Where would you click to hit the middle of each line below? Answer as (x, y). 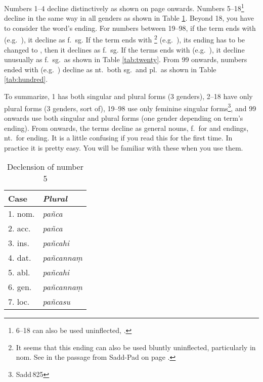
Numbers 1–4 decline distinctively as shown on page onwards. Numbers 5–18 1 (124, 7)
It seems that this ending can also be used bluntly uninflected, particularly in (136, 347)
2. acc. (19, 228)
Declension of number (45, 167)
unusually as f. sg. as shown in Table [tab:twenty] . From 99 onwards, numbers (126, 59)
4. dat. (20, 258)
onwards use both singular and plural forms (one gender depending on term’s (124, 117)
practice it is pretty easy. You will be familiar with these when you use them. (124, 147)
